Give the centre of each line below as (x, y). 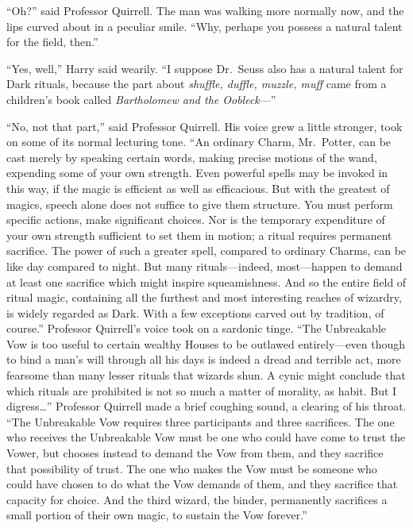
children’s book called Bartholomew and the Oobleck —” (141, 99)
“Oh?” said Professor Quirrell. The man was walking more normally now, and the (205, 10)
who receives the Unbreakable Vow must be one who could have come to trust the (206, 437)
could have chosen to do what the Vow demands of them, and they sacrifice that (202, 484)
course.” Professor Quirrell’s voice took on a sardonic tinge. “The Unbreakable (197, 328)
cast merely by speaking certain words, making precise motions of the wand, (192, 157)
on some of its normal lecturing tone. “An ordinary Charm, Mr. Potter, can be (199, 142)
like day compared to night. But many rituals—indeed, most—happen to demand (205, 266)
